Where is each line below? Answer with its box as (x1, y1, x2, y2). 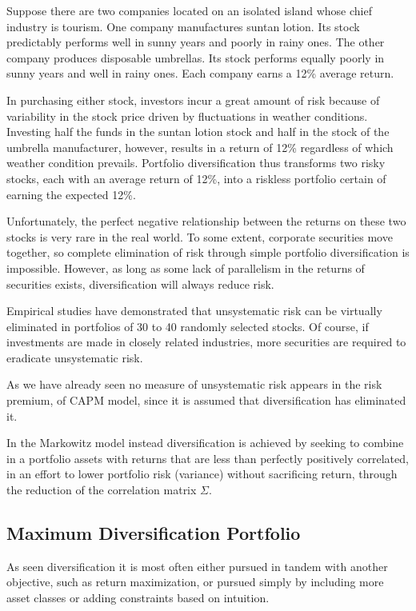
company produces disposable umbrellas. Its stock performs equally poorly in (6, 49, 385, 66)
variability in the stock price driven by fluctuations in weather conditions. (6, 107, 368, 124)
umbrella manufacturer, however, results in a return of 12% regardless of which (6, 138, 394, 155)
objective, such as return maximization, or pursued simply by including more (6, 573, 384, 590)
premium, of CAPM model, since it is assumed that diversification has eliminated (6, 392, 406, 409)
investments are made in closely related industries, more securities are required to (6, 333, 406, 350)
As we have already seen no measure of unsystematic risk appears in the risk (6, 376, 382, 393)
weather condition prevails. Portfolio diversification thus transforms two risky (6, 154, 386, 171)
